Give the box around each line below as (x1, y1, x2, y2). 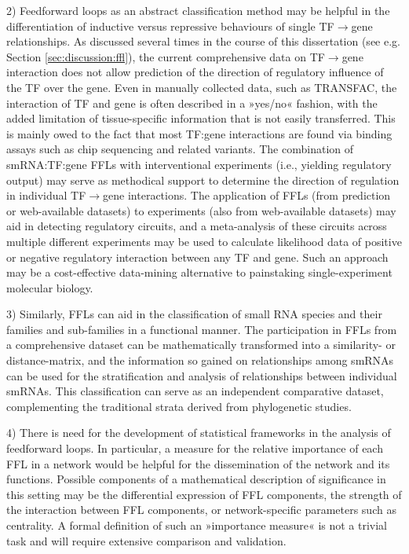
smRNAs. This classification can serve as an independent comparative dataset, (6, 383, 384, 399)
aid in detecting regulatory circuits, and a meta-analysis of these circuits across (6, 218, 387, 234)
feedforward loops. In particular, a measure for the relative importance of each (6, 440, 383, 457)
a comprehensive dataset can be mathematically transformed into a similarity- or (6, 336, 396, 353)
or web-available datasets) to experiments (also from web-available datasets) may (6, 202, 396, 218)
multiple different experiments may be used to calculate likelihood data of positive (6, 233, 402, 249)
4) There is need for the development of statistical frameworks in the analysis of (6, 424, 391, 441)
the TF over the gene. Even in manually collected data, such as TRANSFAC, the (6, 79, 397, 95)
